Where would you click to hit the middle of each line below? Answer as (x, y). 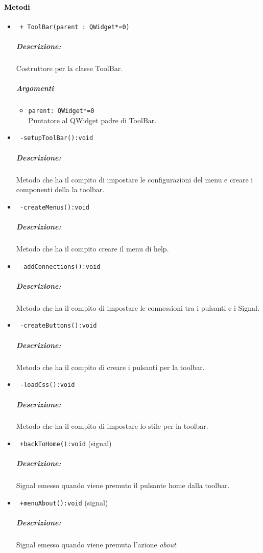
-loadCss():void (47, 385)
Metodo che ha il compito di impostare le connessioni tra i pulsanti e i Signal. (138, 307)
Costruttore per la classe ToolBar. (69, 68)
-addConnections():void (60, 267)
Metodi (17, 6)
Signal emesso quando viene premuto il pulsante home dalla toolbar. (123, 485)
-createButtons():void (58, 326)
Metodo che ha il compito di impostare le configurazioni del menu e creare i (135, 179)
